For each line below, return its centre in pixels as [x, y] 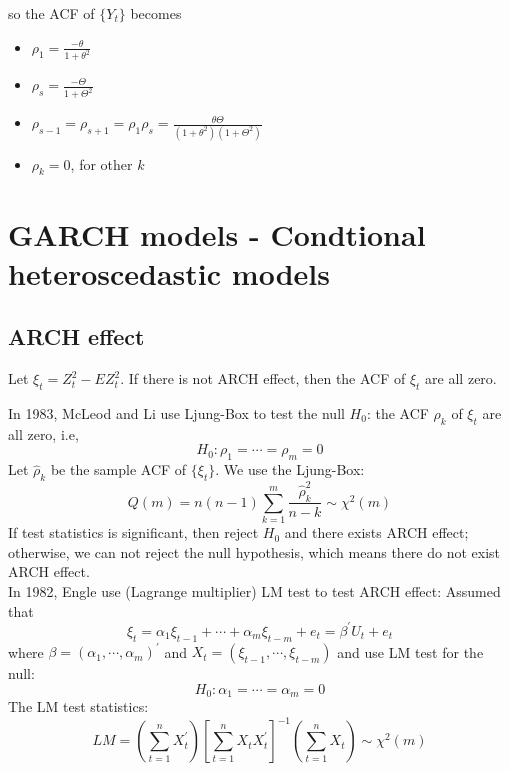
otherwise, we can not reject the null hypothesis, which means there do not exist [254, 551]
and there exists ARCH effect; [376, 532]
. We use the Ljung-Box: [290, 469]
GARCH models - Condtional [217, 233]
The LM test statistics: [78, 706]
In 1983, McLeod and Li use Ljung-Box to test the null [176, 413]
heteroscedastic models [169, 272]
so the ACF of [51, 13]
